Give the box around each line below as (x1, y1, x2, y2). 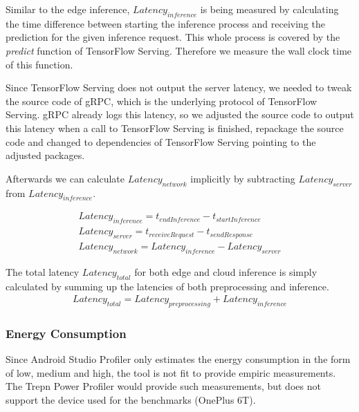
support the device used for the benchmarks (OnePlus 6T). (6, 393, 256, 407)
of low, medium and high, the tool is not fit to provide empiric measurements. (6, 365, 336, 380)
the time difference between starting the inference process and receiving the (6, 16, 325, 30)
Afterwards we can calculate (6, 171, 125, 185)
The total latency (6, 264, 80, 279)
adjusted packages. (6, 148, 85, 162)
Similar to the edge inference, (6, 2, 130, 16)
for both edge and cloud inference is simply (134, 264, 317, 279)
